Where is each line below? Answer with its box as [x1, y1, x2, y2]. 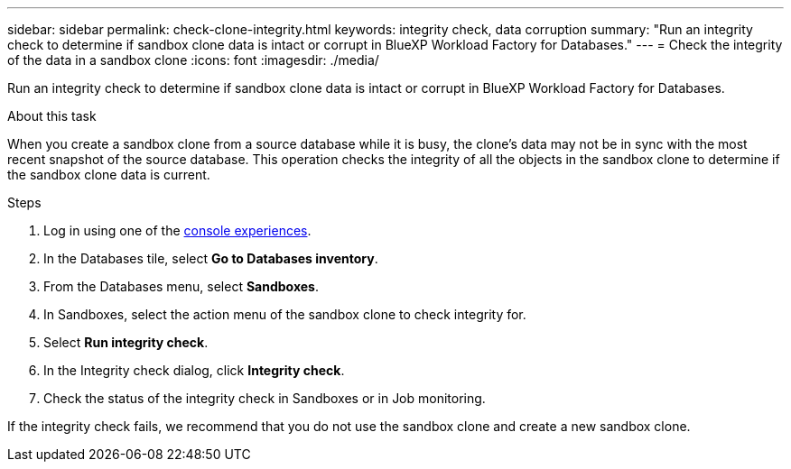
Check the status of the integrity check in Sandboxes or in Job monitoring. [43, 391, 486, 406]
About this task [7, 108, 97, 124]
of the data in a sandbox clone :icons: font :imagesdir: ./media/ [7, 52, 379, 68]
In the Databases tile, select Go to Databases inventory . [43, 251, 378, 266]
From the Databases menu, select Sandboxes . [43, 279, 319, 294]
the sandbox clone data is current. [7, 167, 210, 182]
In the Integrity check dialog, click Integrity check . [43, 363, 345, 378]
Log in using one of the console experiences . [43, 223, 312, 238]
